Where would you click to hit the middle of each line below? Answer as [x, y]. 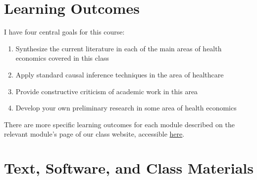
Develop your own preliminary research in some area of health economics [126, 108]
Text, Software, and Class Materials [129, 168]
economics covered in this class [62, 58]
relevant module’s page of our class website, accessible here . [94, 134]
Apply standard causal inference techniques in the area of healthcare [120, 74]
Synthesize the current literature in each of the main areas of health [119, 48]
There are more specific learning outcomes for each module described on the [119, 124]
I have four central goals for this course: [64, 32]
